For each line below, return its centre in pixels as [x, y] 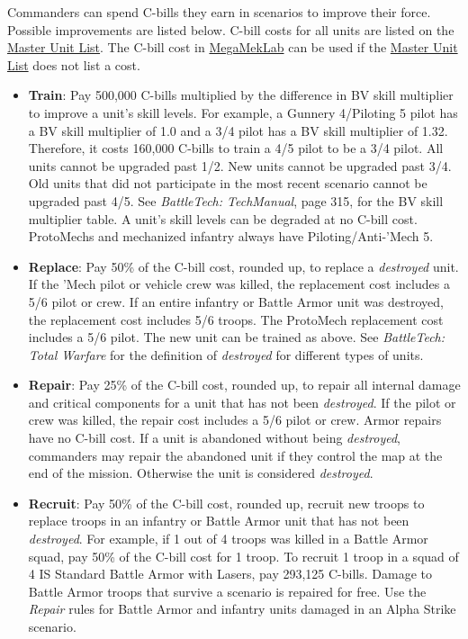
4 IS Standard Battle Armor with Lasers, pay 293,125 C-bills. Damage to [230, 574]
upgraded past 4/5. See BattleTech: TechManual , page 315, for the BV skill [236, 200]
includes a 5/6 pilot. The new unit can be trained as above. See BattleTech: [237, 337]
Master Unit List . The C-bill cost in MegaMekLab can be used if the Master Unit [233, 47]
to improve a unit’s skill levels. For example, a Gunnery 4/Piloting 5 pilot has [243, 112]
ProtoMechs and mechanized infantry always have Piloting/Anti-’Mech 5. [231, 236]
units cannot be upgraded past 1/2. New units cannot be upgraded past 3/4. [240, 165]
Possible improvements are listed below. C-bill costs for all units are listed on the [231, 29]
